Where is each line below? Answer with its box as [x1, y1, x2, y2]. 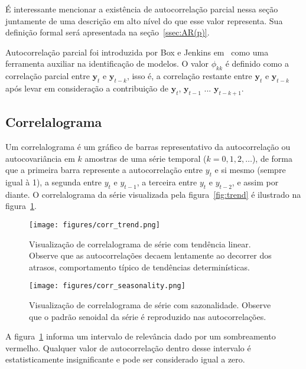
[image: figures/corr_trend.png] [29, 220, 160, 229]
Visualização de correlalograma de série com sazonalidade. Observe [29, 299, 271, 311]
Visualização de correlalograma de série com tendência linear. [29, 237, 251, 250]
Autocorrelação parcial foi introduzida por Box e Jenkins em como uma [5, 45, 269, 58]
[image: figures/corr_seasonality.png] [29, 282, 185, 290]
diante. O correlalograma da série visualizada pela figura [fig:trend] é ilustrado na [5, 188, 301, 200]
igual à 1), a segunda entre [5, 175, 102, 188]
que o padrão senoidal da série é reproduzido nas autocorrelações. [29, 310, 266, 322]
